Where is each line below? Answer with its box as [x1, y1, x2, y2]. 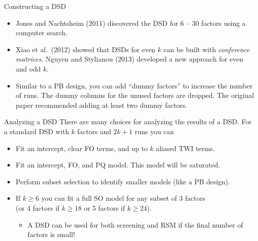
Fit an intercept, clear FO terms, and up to [15, 143, 148, 153]
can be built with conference [163, 44, 250, 54]
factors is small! [27, 229, 75, 240]
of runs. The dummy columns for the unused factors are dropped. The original [15, 90, 254, 100]
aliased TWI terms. [156, 143, 215, 153]
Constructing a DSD [4, 1, 66, 11]
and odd [15, 63, 41, 74]
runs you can [134, 126, 174, 136]
